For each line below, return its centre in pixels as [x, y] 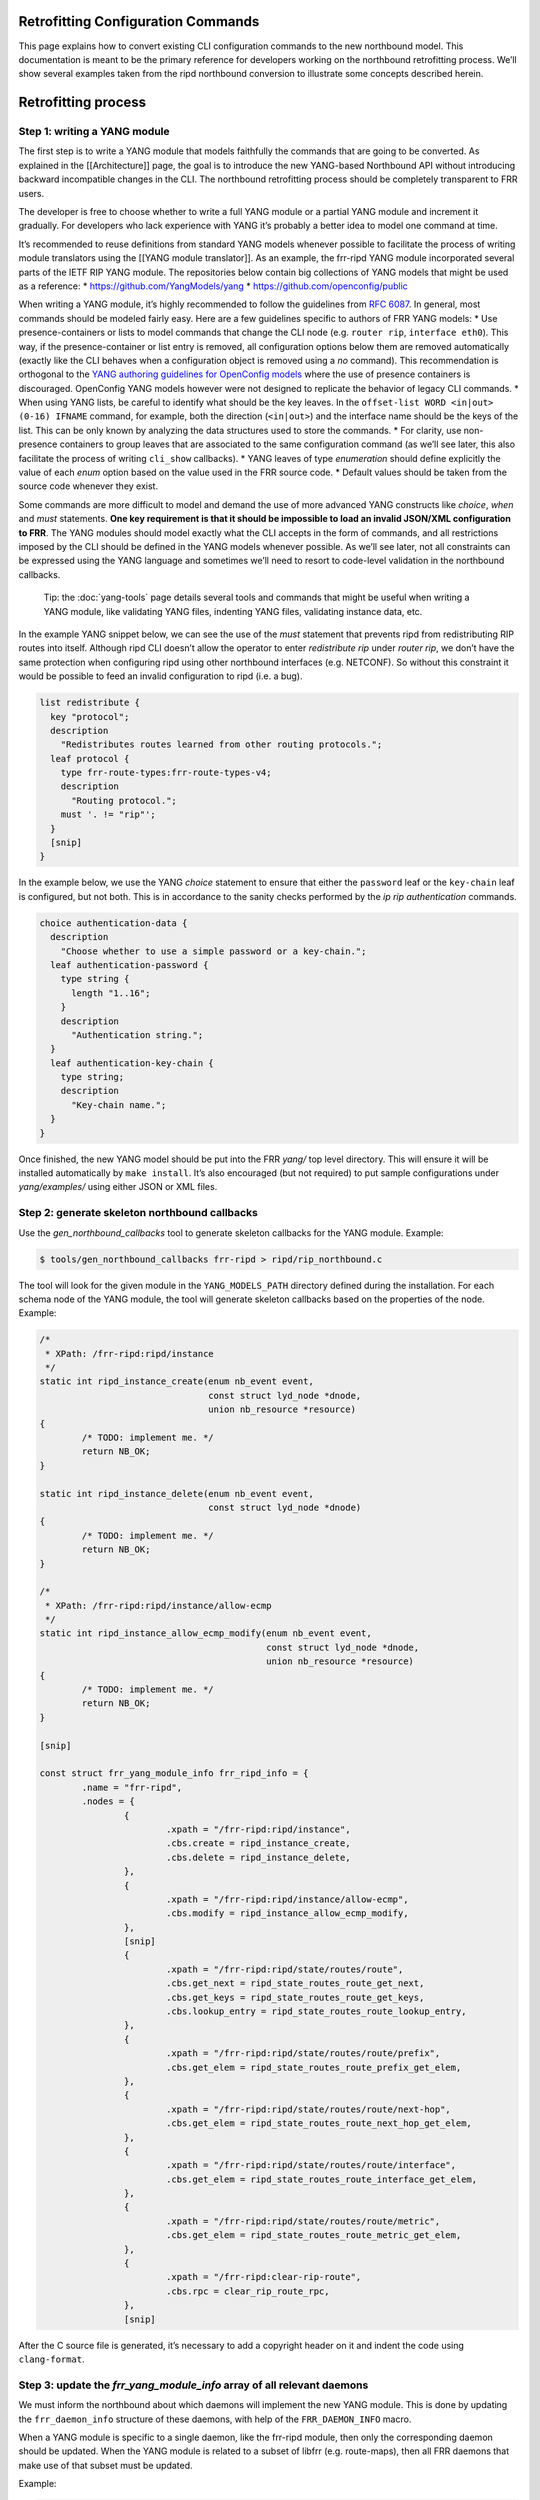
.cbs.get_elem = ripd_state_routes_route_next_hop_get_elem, [318, 2123]
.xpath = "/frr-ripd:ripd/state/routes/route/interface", [311, 2165]
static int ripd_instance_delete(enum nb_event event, [176, 1493]
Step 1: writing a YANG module [94, 132]
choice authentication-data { [113, 923]
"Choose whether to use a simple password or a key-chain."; [213, 951]
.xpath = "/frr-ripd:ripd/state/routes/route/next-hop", [308, 2109]
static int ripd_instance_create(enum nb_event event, [176, 1381]
